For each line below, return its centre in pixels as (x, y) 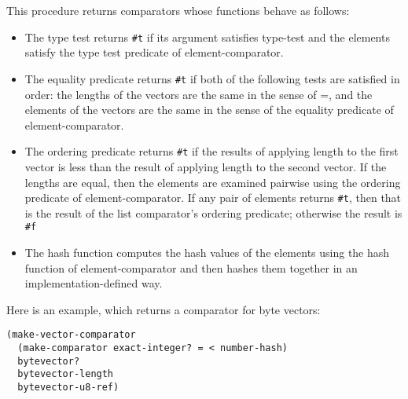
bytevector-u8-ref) (68, 388)
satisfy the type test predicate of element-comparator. (154, 52)
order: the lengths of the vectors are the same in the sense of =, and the (198, 94)
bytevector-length (66, 374)
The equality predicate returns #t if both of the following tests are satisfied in (212, 78)
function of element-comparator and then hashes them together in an (191, 267)
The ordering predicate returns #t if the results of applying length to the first (211, 151)
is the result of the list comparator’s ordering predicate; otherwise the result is (213, 212)
